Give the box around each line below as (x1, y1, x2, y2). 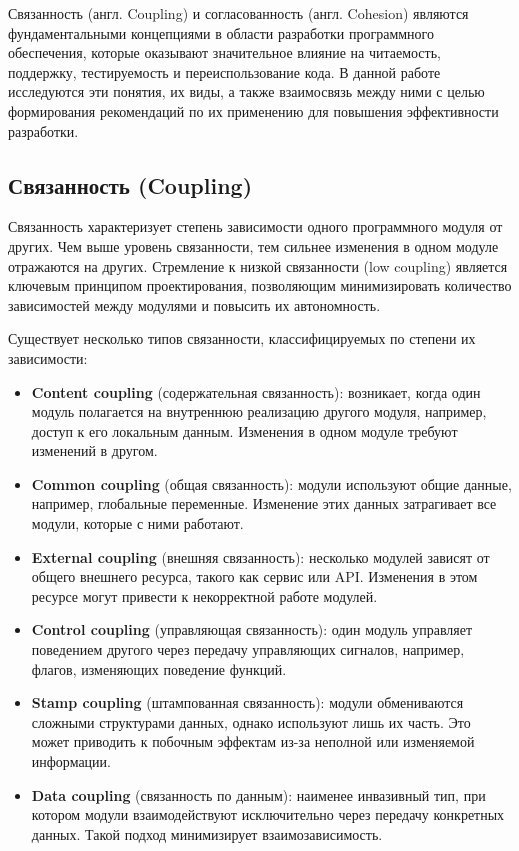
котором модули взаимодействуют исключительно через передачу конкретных (31, 804, 505, 825)
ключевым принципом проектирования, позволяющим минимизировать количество (8, 275, 512, 296)
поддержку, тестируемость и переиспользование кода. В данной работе (8, 61, 441, 82)
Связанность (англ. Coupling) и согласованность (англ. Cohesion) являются (8, 3, 469, 23)
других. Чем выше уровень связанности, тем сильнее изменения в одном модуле (8, 235, 499, 256)
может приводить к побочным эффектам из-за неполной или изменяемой (31, 731, 475, 752)
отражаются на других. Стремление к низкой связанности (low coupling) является (8, 255, 508, 276)
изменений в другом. (31, 440, 158, 461)
